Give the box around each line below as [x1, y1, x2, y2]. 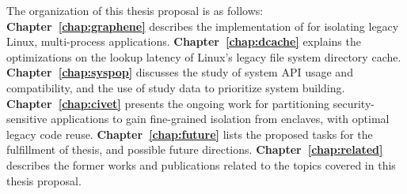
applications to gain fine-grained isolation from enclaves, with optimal [51, 110, 390, 127]
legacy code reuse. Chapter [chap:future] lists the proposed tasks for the [6, 125, 373, 142]
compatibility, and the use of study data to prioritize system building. [6, 79, 345, 95]
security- [333, 95, 375, 111]
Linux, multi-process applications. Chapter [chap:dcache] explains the [6, 33, 361, 50]
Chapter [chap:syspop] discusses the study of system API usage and [6, 64, 353, 80]
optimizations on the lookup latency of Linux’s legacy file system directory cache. [6, 48, 401, 65]
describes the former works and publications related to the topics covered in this [6, 156, 396, 173]
